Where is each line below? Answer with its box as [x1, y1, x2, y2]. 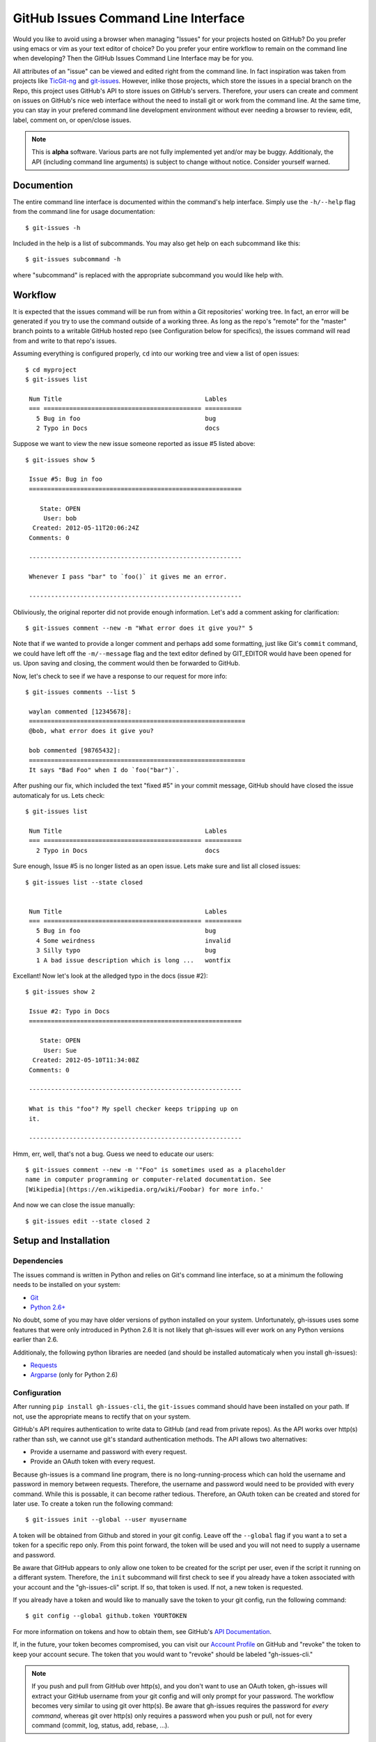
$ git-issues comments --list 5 [25, 688, 136, 696]
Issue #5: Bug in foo [29, 475, 103, 484]
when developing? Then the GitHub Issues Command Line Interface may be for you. [13, 54, 254, 63]
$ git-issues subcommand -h [25, 255, 121, 263]
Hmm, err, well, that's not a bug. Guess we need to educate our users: [13, 1150, 214, 1158]
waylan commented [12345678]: [29, 707, 132, 716]
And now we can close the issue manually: [13, 1201, 135, 1209]
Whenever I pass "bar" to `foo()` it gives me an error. [29, 573, 228, 581]
